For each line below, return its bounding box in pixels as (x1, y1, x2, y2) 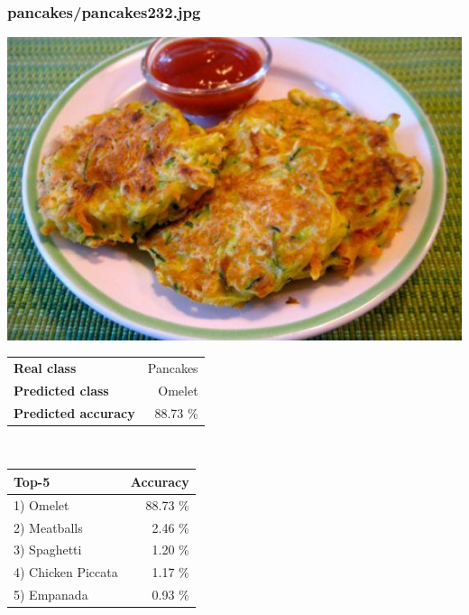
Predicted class (14, 380, 109, 399)
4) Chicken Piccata (14, 563, 118, 582)
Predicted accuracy (14, 403, 135, 422)
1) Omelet (14, 495, 69, 514)
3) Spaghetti (14, 540, 82, 559)
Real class (14, 358, 77, 377)
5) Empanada (14, 585, 88, 604)
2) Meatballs (14, 517, 83, 536)
